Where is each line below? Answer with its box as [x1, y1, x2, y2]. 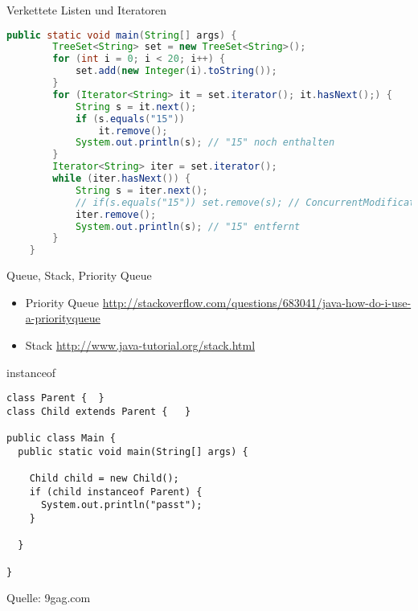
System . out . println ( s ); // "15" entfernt [75, 220, 301, 232]
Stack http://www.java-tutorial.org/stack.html [25, 337, 256, 353]
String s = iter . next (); [75, 184, 208, 196]
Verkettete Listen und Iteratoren [6, 2, 167, 18]
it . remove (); [98, 125, 168, 137]
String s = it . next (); [75, 100, 197, 113]
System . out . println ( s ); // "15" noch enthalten [75, 137, 335, 149]
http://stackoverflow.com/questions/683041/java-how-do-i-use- [102, 293, 412, 310]
